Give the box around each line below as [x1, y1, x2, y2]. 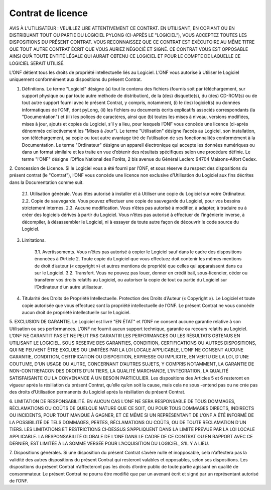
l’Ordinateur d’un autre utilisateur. [34, 284, 103, 290]
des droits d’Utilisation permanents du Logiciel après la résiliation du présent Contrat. [9, 389, 186, 395]
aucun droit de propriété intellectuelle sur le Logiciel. [22, 310, 131, 315]
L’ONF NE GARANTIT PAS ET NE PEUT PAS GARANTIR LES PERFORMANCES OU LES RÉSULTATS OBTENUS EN [9, 333, 240, 339]
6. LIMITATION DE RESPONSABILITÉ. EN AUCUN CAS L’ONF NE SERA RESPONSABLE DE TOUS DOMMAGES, [9, 398, 236, 404]
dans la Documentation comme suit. [9, 179, 84, 185]
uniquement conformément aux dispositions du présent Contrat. [9, 76, 143, 82]
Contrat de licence [9, 8, 88, 19]
